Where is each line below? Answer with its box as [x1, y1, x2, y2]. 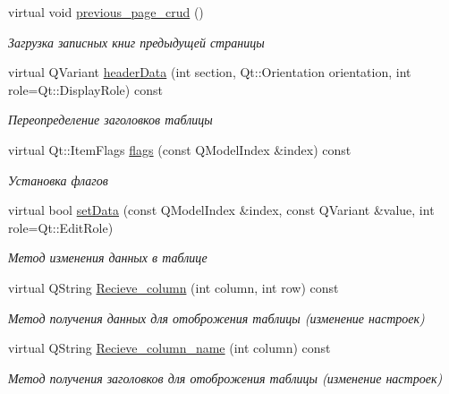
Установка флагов [8, 170, 108, 189]
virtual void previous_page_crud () [8, 3, 204, 21]
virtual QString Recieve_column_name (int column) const [8, 338, 331, 357]
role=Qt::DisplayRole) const [8, 80, 163, 98]
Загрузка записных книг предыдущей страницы [8, 32, 265, 51]
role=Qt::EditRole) [8, 218, 114, 236]
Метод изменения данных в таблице [8, 248, 208, 267]
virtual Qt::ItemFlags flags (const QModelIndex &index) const [8, 140, 352, 158]
